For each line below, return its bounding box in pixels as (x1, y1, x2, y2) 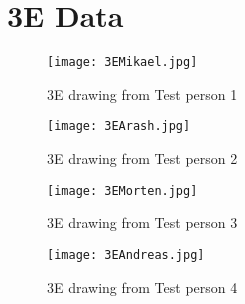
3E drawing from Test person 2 (47, 148, 238, 169)
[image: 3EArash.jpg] (47, 119, 191, 134)
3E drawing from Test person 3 (47, 212, 238, 233)
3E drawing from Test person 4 (47, 276, 238, 297)
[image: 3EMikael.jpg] (47, 55, 198, 70)
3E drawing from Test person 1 (47, 83, 238, 104)
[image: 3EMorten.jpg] (47, 183, 198, 198)
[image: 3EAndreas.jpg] (47, 247, 205, 262)
